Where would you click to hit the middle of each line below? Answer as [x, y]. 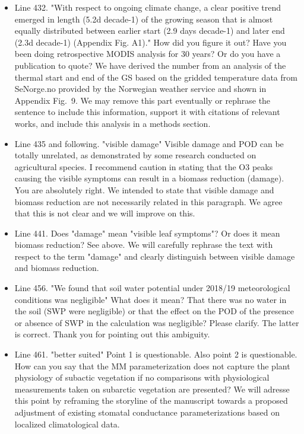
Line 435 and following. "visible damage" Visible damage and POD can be [149, 143]
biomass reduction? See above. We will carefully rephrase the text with [144, 245]
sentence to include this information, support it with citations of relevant [147, 112]
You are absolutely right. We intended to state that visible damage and [144, 189]
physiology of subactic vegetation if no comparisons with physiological [142, 377]
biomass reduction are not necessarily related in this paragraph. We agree [148, 201]
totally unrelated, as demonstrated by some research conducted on [135, 155]
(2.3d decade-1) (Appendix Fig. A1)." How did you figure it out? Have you [151, 42]
